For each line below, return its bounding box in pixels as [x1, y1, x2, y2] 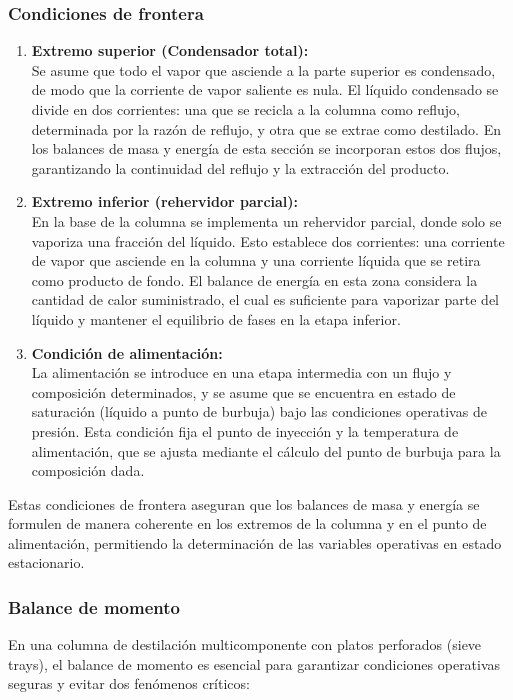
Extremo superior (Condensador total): [31, 40, 309, 61]
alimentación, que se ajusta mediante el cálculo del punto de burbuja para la [31, 440, 501, 461]
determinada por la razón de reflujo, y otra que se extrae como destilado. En [31, 118, 501, 139]
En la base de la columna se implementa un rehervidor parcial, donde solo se [31, 210, 502, 231]
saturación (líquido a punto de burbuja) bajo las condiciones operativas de [31, 401, 487, 422]
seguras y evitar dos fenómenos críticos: [8, 673, 250, 694]
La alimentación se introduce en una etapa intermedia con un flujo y [31, 362, 452, 383]
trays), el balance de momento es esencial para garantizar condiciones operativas [8, 653, 501, 674]
